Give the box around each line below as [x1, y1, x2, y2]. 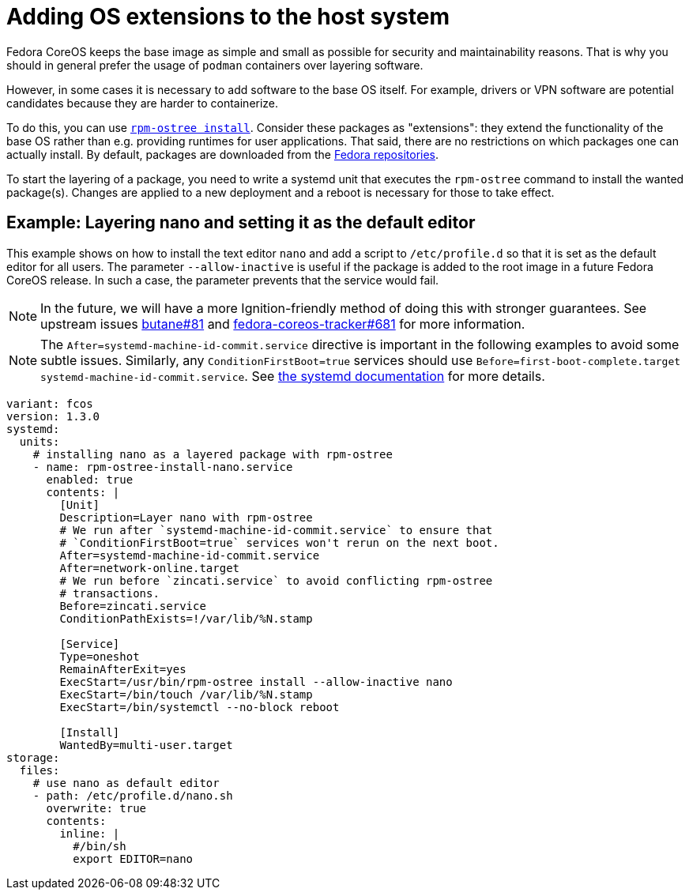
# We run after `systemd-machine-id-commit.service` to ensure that [59, 523, 493, 536]
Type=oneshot [59, 649, 140, 663]
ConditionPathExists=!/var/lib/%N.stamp [59, 612, 313, 625]
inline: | [59, 826, 120, 840]
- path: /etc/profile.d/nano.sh [32, 789, 233, 802]
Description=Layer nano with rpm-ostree [59, 510, 313, 524]
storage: [6, 751, 60, 764]
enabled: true [46, 472, 134, 486]
